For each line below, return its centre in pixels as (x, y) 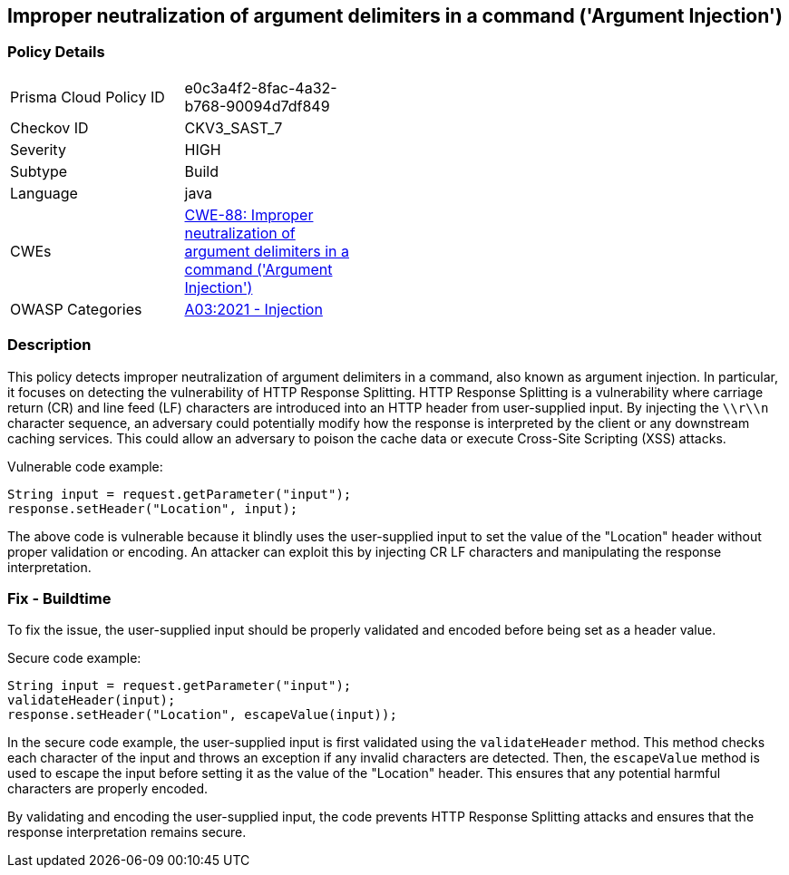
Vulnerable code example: (85, 466)
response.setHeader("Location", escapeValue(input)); (202, 715)
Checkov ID (49, 127)
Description (49, 345)
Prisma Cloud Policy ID (88, 97)
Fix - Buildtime (59, 598)
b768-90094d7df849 (257, 106)
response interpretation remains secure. (127, 832)
